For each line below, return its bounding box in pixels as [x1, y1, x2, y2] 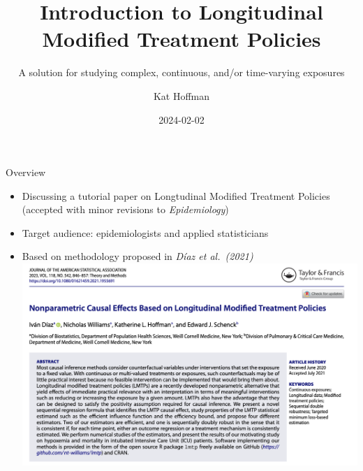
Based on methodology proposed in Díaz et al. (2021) [22, 249, 253, 263]
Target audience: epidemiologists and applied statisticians [22, 225, 269, 240]
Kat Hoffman [153, 88, 210, 103]
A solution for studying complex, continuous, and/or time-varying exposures [18, 65, 345, 80]
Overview [6, 165, 46, 180]
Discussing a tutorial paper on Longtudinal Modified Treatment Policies [22, 188, 330, 203]
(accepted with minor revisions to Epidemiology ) [22, 202, 229, 217]
